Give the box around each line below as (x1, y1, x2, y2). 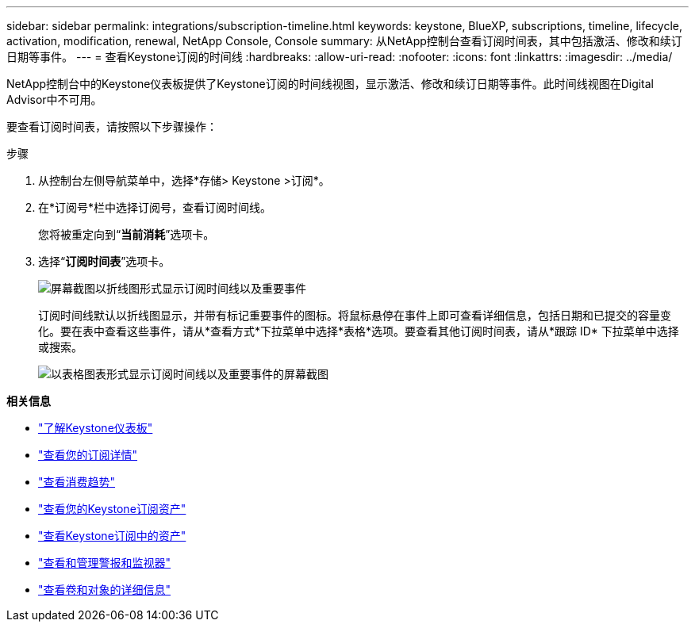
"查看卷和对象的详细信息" (38, 583, 171, 596)
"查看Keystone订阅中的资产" (38, 529, 186, 542)
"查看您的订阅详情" (38, 448, 138, 461)
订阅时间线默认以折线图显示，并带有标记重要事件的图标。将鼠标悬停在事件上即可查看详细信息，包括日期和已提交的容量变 (38, 308, 671, 322)
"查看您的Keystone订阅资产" (38, 502, 186, 515)
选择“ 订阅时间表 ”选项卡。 (38, 255, 171, 268)
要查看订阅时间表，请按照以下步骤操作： (6, 120, 217, 133)
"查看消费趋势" (38, 475, 116, 488)
